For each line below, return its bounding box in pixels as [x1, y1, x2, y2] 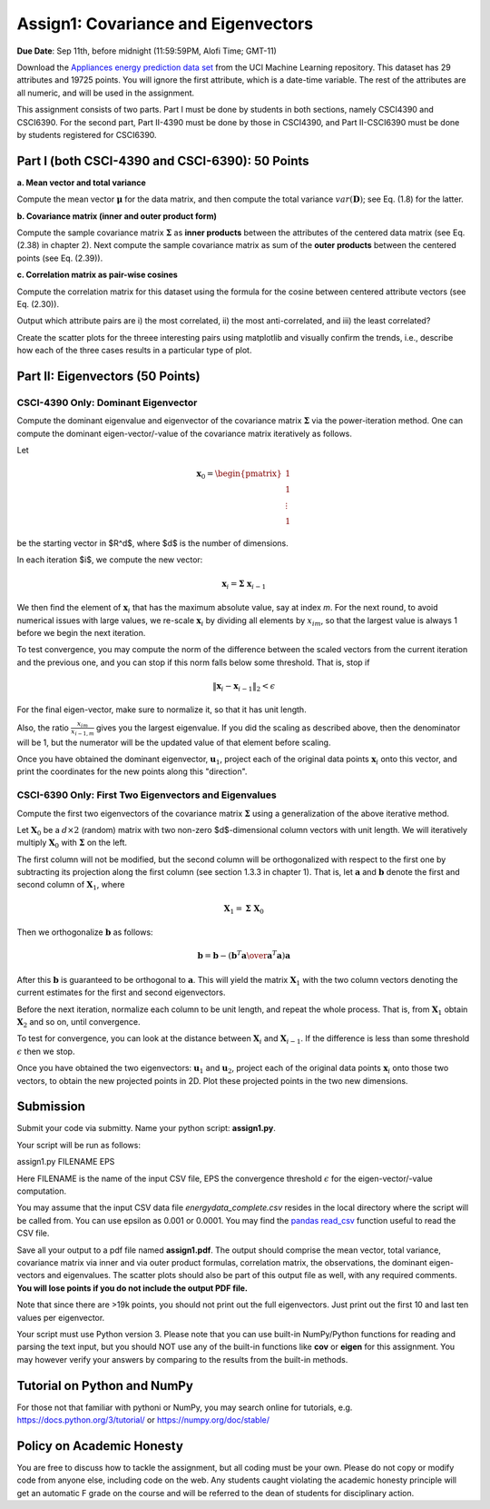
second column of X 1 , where [16, 879, 125, 892]
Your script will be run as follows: [16, 1139, 141, 1150]
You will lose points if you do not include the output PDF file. [16, 1282, 249, 1294]
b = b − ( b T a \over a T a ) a [197, 949, 290, 961]
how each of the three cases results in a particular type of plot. [16, 345, 252, 356]
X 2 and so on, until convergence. [16, 1016, 141, 1029]
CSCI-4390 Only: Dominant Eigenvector [16, 396, 198, 409]
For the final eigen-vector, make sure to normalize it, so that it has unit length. [16, 704, 308, 715]
